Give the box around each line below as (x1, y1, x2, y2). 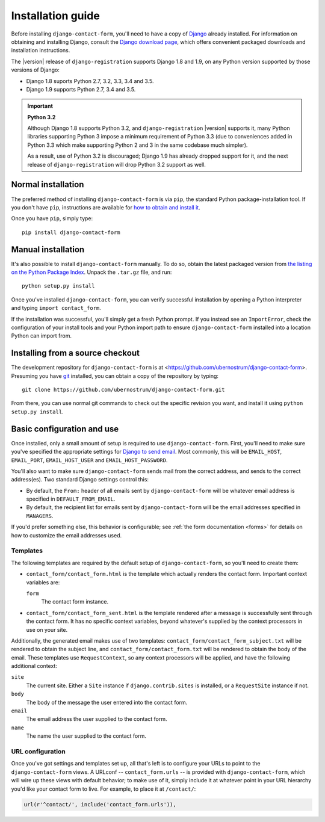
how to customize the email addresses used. (11, 531, 122, 539)
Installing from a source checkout (11, 348, 140, 358)
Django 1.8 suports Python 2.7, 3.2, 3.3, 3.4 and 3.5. (26, 77, 154, 84)
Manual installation (11, 244, 85, 255)
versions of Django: (11, 66, 60, 73)
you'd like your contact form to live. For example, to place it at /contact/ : (11, 785, 196, 793)
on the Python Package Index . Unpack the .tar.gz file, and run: (11, 268, 172, 276)
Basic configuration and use (11, 424, 119, 434)
